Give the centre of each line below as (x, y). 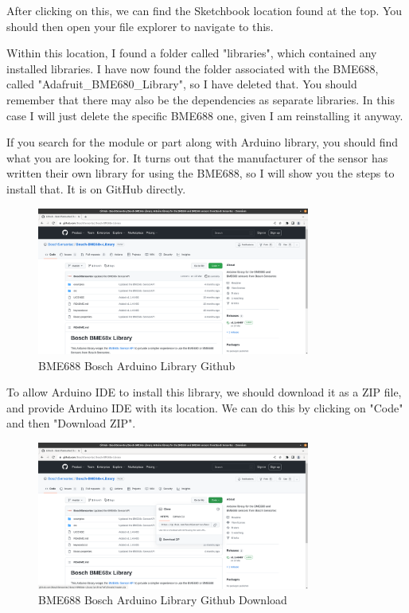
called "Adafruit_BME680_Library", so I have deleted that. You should (182, 84)
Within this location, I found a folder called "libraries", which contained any (192, 53)
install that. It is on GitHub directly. (96, 188)
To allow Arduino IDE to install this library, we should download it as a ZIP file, (204, 392)
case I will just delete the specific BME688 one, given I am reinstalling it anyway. (205, 115)
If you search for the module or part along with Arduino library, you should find (203, 142)
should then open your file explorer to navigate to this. (140, 26)
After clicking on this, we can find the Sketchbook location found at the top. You (204, 10)
